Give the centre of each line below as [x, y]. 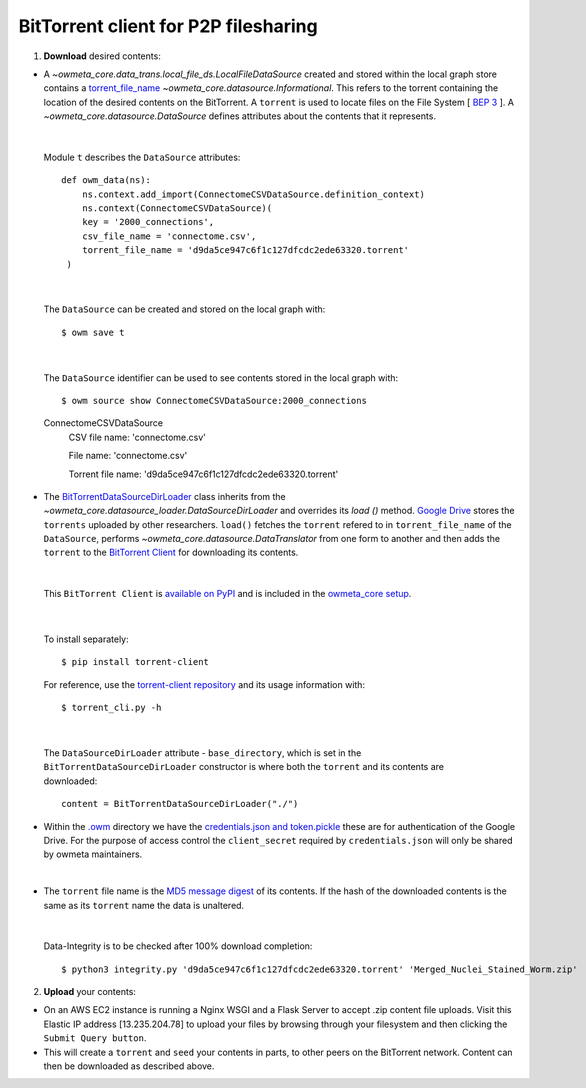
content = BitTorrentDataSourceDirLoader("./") [180, 804]
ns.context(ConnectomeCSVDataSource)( [177, 208]
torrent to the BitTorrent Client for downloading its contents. [171, 552]
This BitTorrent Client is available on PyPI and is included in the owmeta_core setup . [227, 594]
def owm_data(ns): [106, 180]
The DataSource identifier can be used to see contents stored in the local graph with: [221, 377]
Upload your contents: [90, 992]
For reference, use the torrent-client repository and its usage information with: [204, 684]
